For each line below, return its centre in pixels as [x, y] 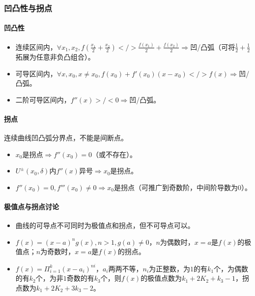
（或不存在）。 [114, 154]
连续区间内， [36, 47]
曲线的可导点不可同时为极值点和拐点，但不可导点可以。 [105, 225]
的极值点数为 [161, 278]
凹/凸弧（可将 [213, 47]
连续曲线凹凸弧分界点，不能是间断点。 [66, 138]
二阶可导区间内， [43, 99]
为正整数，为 [170, 268]
